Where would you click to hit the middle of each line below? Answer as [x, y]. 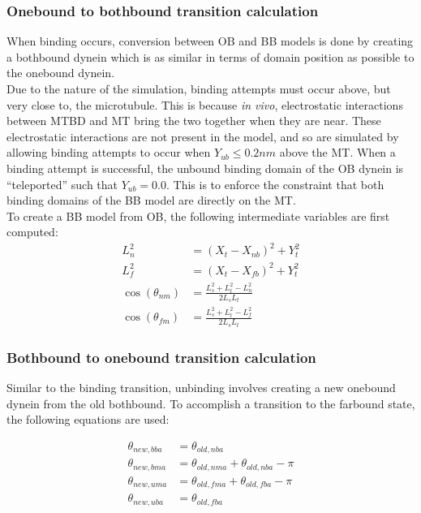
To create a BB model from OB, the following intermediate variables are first [198, 216]
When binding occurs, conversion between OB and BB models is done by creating [210, 41]
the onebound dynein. [61, 73]
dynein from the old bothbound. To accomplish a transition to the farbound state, [211, 403]
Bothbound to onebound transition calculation [161, 357]
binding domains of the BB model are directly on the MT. [151, 200]
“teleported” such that [62, 184]
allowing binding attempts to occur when [109, 152]
